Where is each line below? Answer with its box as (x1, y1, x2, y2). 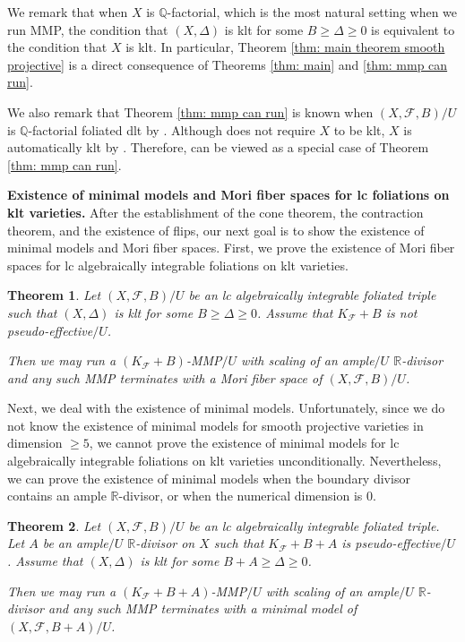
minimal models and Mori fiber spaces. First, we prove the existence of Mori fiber (7, 238, 455, 257)
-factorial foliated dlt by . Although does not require (28, 120, 315, 139)
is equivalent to (371, 20, 455, 39)
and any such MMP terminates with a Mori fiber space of (7, 368, 323, 387)
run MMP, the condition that (7, 20, 168, 39)
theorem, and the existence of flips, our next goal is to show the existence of (7, 220, 425, 239)
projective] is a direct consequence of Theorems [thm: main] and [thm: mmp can (7, 55, 448, 73)
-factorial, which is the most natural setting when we (167, 3, 458, 21)
